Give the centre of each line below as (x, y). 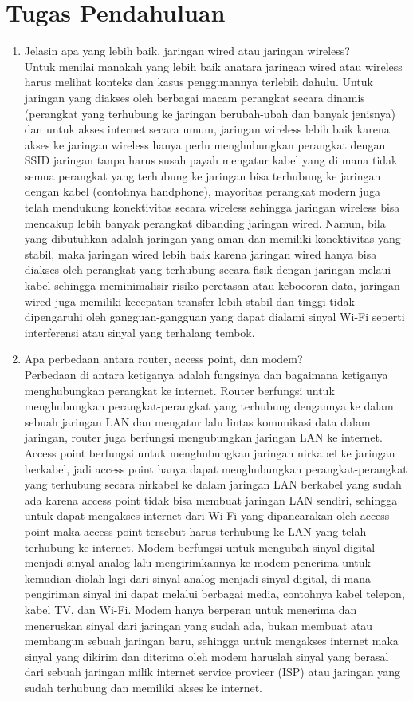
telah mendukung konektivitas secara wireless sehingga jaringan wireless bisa (212, 207)
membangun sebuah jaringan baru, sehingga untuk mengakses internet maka (211, 641)
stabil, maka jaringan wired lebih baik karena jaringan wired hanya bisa (201, 253)
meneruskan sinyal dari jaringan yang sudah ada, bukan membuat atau (199, 625)
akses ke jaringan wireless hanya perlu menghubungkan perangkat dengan (205, 144)
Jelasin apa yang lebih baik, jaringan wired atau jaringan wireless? (187, 51)
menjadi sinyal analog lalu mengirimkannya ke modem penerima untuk (197, 562)
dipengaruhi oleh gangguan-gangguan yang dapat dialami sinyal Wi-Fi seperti (214, 317)
